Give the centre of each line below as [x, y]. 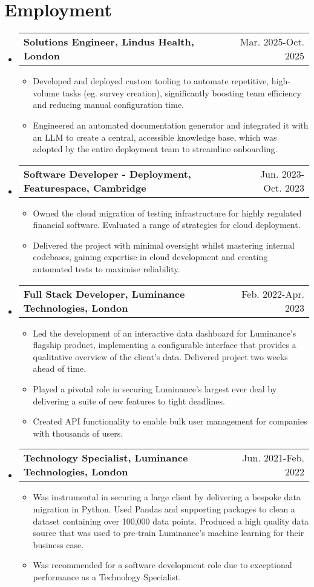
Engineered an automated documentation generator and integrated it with [171, 125]
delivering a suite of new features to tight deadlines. [129, 401]
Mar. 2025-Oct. [272, 42]
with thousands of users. [78, 433]
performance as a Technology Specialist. [107, 576]
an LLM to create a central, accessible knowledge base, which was [155, 137]
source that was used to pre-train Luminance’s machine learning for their [168, 533]
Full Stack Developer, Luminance [104, 293]
